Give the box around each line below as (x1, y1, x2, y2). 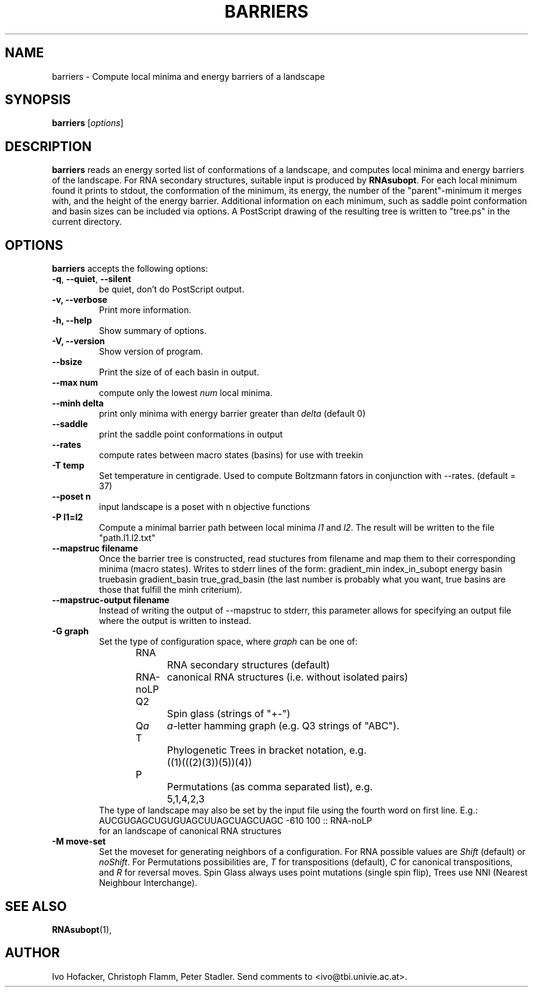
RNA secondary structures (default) (167, 659, 330, 671)
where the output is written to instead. (99, 615, 251, 626)
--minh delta (52, 398, 104, 409)
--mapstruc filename (52, 543, 138, 554)
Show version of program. (99, 346, 203, 357)
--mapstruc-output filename (52, 595, 170, 606)
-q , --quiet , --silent (52, 274, 131, 285)
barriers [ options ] (52, 118, 124, 129)
